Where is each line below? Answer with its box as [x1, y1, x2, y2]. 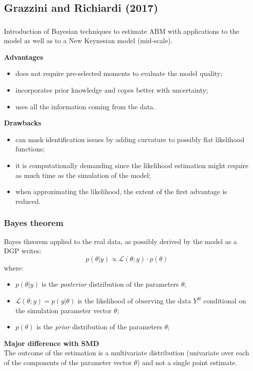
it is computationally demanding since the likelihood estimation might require [15, 160, 249, 171]
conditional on [203, 296, 246, 306]
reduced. [15, 196, 41, 206]
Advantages [4, 51, 43, 62]
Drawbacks [4, 118, 42, 128]
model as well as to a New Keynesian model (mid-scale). [4, 35, 173, 46]
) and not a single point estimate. [137, 357, 237, 367]
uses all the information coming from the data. [15, 101, 155, 111]
